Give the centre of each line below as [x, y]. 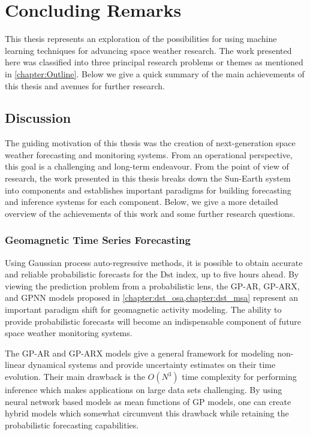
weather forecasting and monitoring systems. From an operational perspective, [149, 154]
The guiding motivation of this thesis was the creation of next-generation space [150, 143]
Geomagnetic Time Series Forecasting [98, 240]
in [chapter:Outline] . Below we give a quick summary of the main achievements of [155, 73]
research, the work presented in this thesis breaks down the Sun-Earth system [148, 178]
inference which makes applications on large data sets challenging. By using [144, 390]
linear [15, 365]
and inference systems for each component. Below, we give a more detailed [142, 202]
